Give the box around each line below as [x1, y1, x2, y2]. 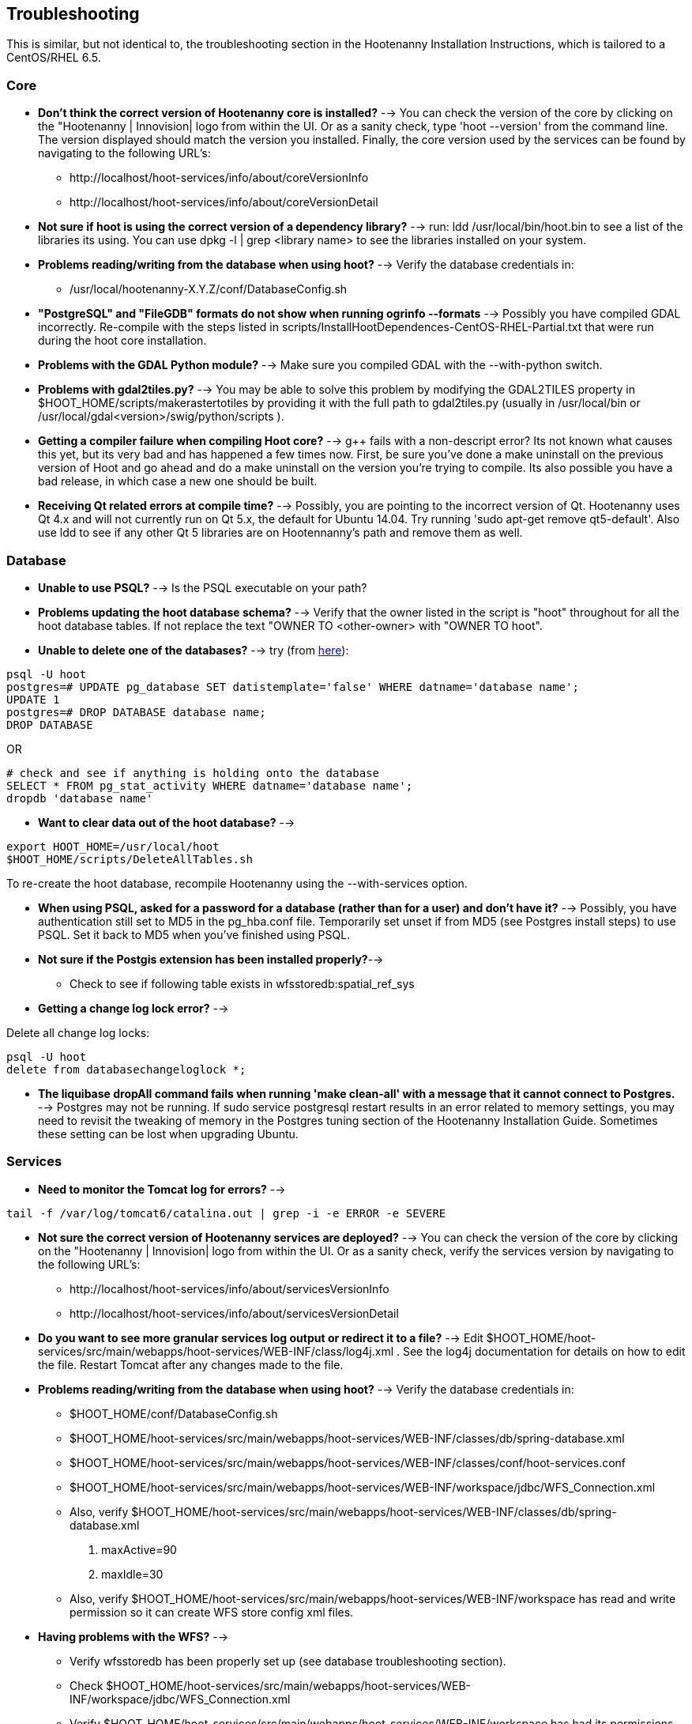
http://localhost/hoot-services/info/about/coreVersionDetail [70, 195, 378, 209]
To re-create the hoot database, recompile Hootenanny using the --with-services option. [6, 876, 468, 890]
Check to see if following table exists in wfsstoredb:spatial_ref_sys [70, 976, 415, 990]
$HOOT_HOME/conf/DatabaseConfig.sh [70, 1406, 278, 1420]
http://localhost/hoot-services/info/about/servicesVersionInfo [70, 1281, 389, 1296]
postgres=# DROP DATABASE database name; [6, 705, 266, 719]
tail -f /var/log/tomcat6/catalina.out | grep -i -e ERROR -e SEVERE [6, 1206, 446, 1220]
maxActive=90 [101, 1542, 177, 1556]
